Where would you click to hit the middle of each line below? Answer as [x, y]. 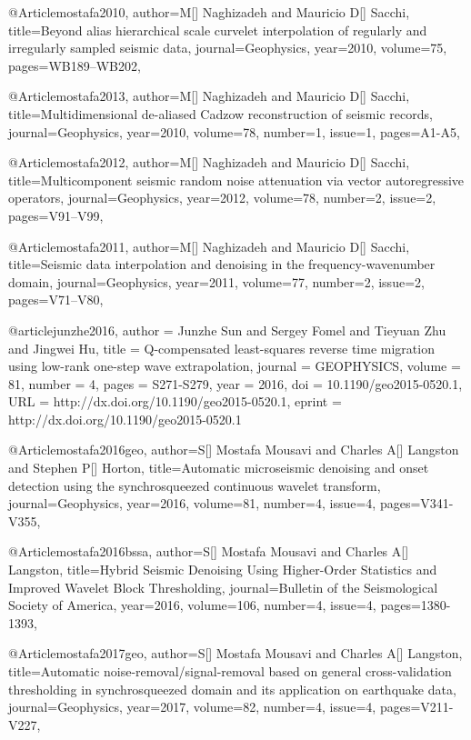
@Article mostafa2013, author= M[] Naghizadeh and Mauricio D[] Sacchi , [209, 96]
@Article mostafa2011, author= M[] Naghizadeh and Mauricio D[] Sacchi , [209, 246]
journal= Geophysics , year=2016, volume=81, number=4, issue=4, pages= [215, 503]
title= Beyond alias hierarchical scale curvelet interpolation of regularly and [218, 30]
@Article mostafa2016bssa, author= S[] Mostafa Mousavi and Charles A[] [209, 551]
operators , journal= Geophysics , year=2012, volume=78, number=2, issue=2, [222, 198]
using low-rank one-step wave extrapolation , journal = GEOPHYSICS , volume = [235, 366]
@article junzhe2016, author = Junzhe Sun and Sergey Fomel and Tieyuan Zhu [227, 330]
